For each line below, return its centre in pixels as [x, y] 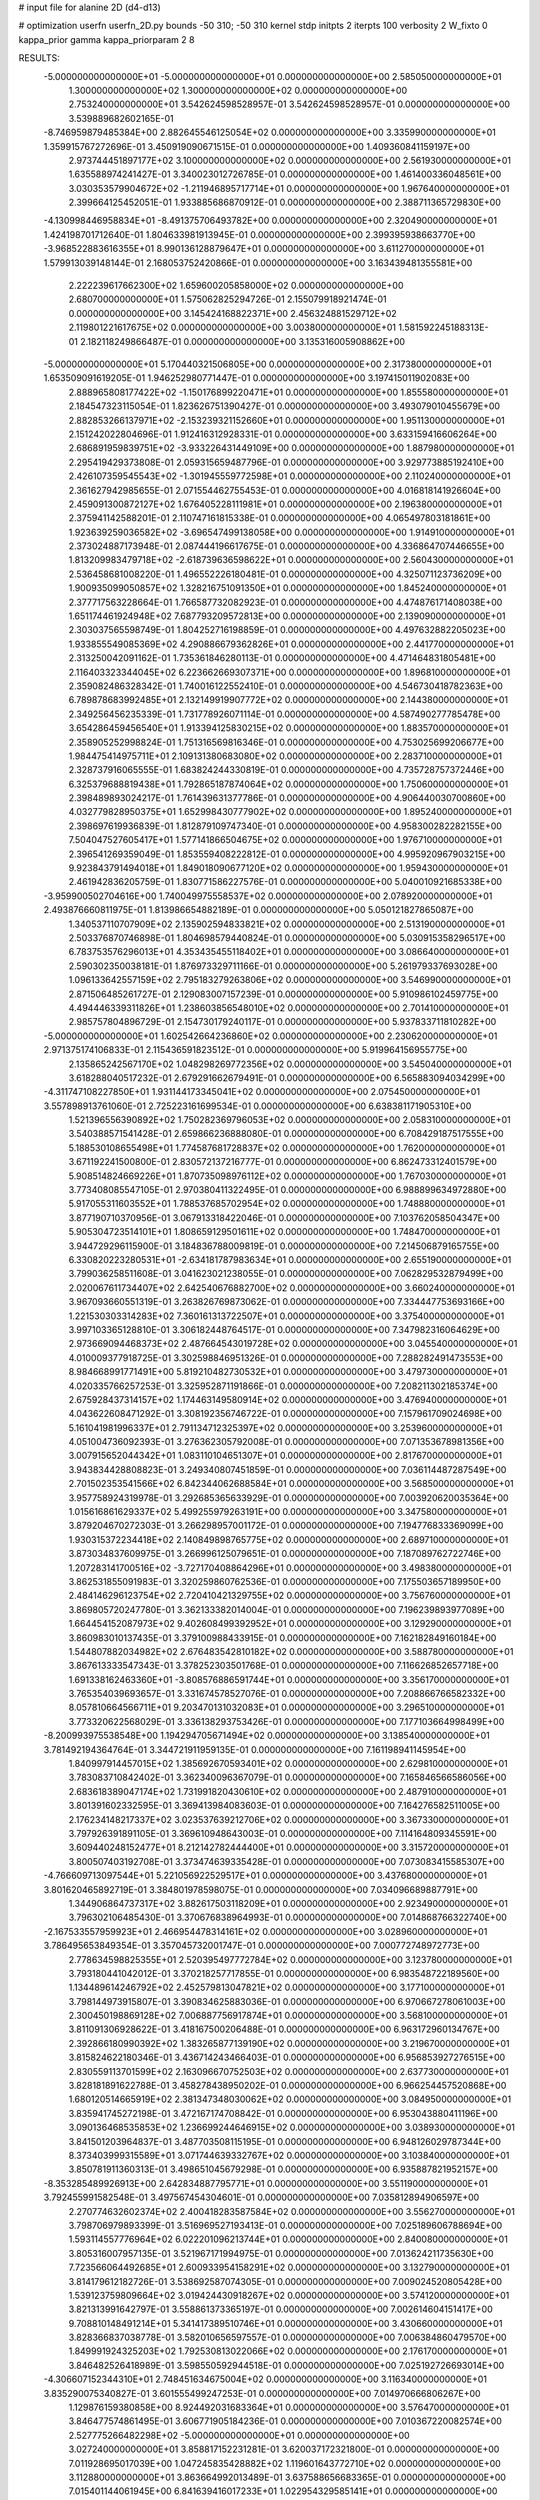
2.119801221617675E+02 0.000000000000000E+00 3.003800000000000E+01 [232, 327]
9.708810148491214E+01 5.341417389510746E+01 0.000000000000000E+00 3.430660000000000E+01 [285, 2323]
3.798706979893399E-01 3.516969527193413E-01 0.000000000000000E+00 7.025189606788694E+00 [285, 2225]
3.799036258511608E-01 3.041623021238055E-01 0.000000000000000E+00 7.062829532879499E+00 [286, 1274]
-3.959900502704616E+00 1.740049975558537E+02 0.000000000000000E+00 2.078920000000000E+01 [268, 896]
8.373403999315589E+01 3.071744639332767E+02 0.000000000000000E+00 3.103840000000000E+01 [289, 2155]
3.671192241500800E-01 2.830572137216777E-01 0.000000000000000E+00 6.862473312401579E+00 [282, 1162]
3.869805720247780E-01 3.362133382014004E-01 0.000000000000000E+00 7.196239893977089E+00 [286, 1609]
